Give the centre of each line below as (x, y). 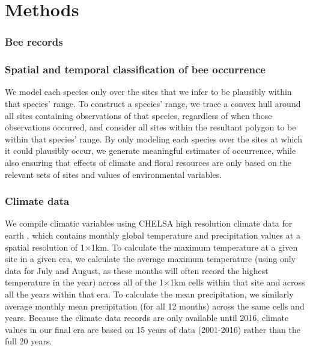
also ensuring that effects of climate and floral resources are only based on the (148, 162)
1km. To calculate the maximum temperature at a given (194, 247)
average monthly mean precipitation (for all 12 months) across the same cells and (155, 306)
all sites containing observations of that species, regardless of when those (138, 115)
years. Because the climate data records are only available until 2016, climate (147, 318)
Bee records (34, 42)
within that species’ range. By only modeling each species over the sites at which (153, 139)
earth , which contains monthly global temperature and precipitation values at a (153, 235)
